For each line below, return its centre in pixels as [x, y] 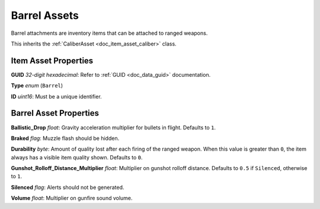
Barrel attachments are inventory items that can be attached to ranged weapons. [109, 33]
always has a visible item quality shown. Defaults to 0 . [77, 157]
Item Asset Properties [52, 61]
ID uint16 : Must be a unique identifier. [56, 96]
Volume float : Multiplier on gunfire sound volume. [72, 198]
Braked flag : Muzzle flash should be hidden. [65, 138]
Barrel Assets [45, 15]
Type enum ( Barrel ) [37, 86]
